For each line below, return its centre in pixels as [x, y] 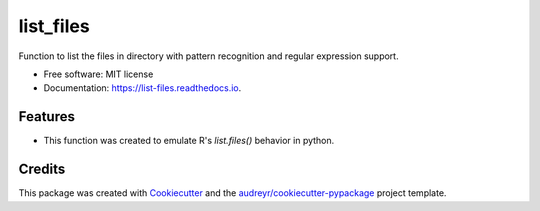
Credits [42, 169]
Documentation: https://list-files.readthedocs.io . [142, 88]
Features [46, 116]
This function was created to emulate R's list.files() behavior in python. [189, 141]
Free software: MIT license [98, 74]
